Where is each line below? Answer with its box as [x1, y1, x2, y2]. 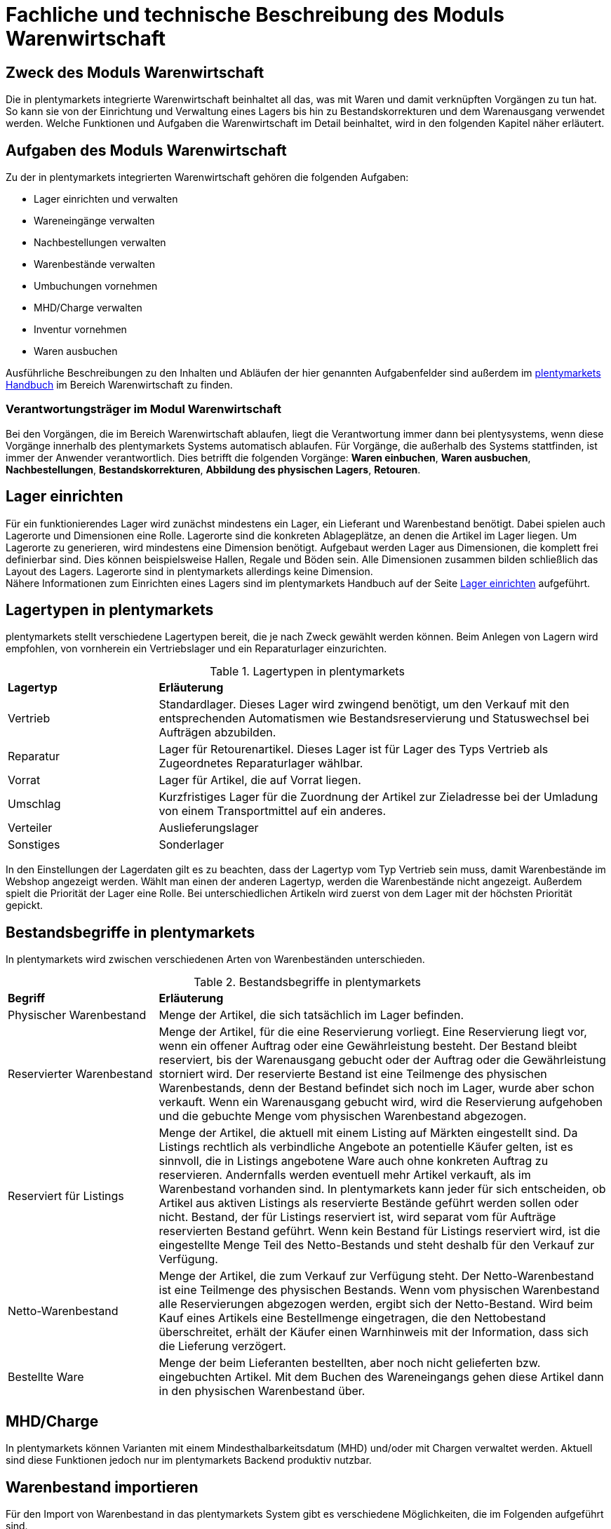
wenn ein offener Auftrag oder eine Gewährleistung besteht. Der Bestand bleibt [159, 1039, 577, 1053]
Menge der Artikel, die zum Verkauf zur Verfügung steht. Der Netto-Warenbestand [159, 1269, 594, 1284]
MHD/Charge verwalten [34, 302, 142, 314]
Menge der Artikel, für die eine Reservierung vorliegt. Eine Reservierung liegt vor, [159, 1025, 587, 1039]
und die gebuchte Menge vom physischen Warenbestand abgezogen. [159, 1109, 527, 1124]
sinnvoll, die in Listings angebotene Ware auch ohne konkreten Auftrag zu [159, 1154, 549, 1168]
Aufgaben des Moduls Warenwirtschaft [6, 141, 287, 159]
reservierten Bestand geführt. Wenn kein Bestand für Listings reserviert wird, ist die [159, 1224, 600, 1239]
